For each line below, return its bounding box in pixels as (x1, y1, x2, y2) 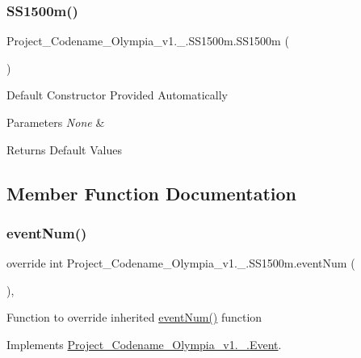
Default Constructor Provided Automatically (6, 86, 229, 103)
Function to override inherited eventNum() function (6, 309, 262, 326)
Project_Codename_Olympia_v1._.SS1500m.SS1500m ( (6, 32, 289, 49)
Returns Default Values (6, 141, 122, 158)
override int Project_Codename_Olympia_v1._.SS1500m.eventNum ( (6, 255, 355, 272)
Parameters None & (6, 114, 105, 130)
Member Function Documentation (6, 180, 297, 205)
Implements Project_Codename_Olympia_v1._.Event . (6, 335, 282, 352)
